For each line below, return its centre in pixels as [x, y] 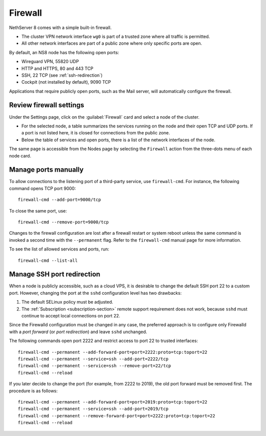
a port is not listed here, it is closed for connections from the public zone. [96, 133]
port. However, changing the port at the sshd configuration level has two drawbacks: [95, 293]
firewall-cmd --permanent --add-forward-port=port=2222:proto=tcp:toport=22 [113, 352]
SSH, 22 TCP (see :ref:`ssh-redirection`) [62, 75]
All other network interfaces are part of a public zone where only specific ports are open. [112, 43]
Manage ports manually [46, 170]
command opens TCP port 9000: [43, 188]
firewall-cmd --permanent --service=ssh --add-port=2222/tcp [93, 359]
